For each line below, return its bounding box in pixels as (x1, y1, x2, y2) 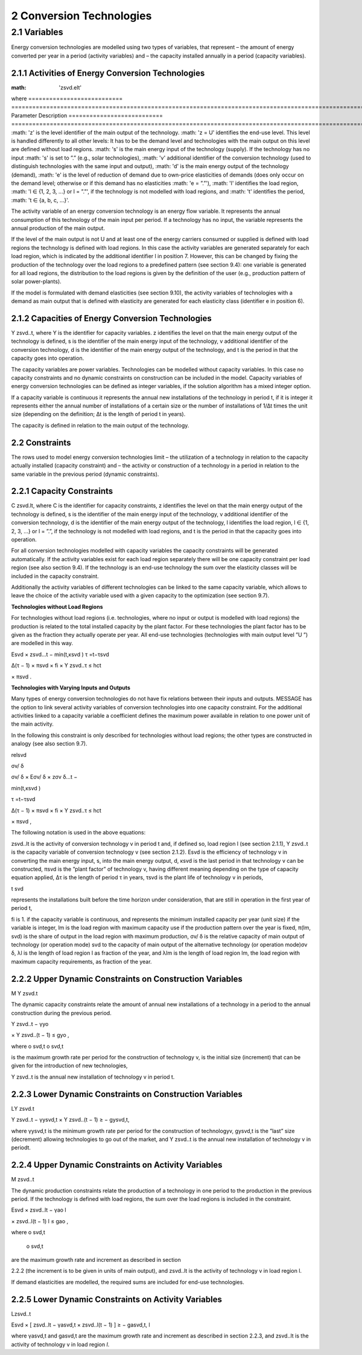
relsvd (11, 751, 27, 758)
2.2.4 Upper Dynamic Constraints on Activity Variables (11, 1160, 223, 1170)
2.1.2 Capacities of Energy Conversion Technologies (11, 313, 212, 323)
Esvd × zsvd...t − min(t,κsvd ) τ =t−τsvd (11, 651, 110, 658)
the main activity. (11, 720, 54, 728)
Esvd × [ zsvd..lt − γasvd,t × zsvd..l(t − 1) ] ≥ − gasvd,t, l (11, 1321, 150, 1328)
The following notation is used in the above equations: (11, 829, 146, 836)
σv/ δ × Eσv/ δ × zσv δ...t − (11, 773, 78, 781)
